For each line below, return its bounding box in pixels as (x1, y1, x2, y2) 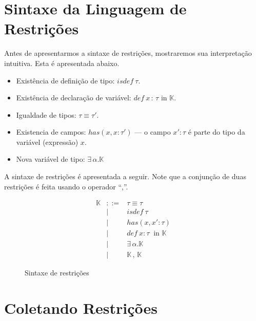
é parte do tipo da (188, 126, 245, 137)
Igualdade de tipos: (16, 109, 76, 120)
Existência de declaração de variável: (16, 92, 131, 103)
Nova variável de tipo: (16, 154, 85, 164)
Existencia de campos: (16, 126, 86, 137)
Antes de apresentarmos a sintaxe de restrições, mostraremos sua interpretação (4, 48, 252, 58)
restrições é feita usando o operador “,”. (4, 181, 128, 191)
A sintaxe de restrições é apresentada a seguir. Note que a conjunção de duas (4, 171, 246, 182)
